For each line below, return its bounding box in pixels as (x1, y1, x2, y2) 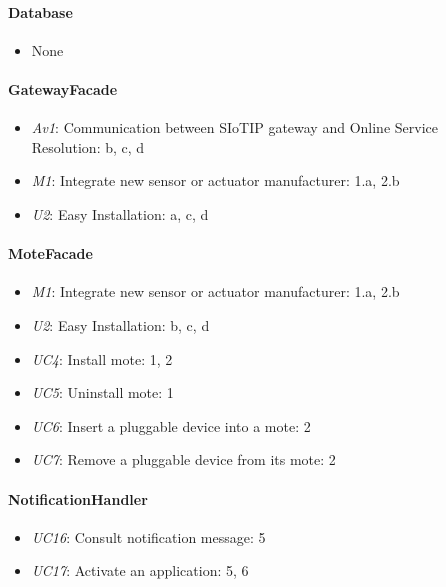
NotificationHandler (8, 488, 148, 509)
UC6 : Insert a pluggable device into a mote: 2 (31, 415, 311, 436)
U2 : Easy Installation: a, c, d (31, 203, 209, 224)
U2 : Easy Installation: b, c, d (31, 314, 210, 335)
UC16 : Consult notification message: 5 (31, 526, 266, 547)
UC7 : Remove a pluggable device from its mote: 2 (31, 449, 336, 470)
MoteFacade (8, 243, 93, 264)
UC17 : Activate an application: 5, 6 (31, 560, 249, 581)
